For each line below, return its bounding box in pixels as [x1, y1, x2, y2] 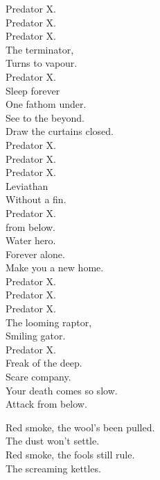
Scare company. [6, 369, 71, 384]
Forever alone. [6, 246, 65, 261]
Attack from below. [6, 397, 87, 411]
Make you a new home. [6, 260, 104, 275]
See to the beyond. [6, 110, 85, 125]
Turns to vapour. [6, 56, 78, 70]
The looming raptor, [6, 314, 92, 329]
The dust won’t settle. [6, 433, 100, 448]
